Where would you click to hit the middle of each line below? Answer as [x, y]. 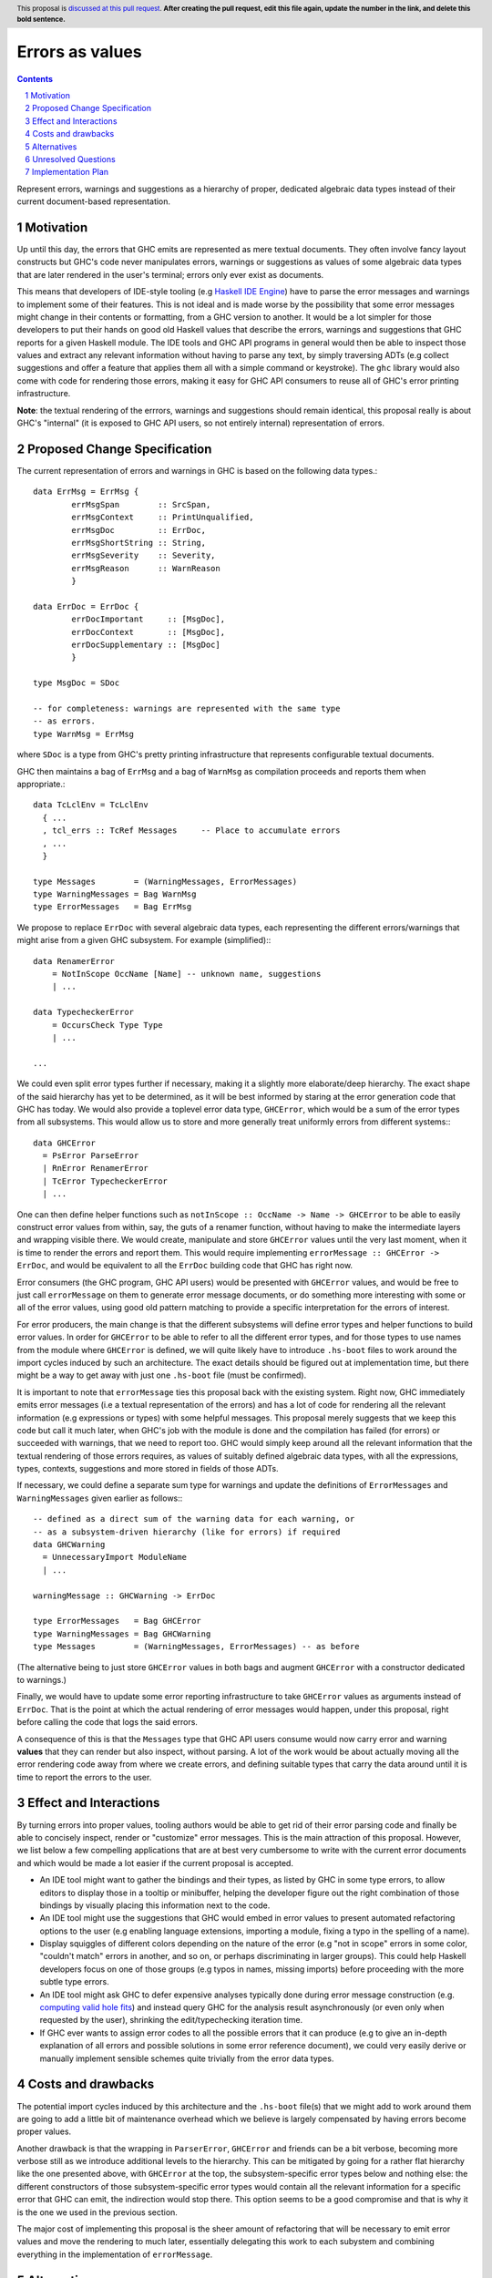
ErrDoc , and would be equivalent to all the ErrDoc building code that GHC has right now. [185, 1266]
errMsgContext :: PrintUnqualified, [163, 518]
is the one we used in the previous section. [97, 2212]
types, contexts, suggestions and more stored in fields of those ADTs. [148, 1469]
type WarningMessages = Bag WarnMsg [115, 894]
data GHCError [64, 1143]
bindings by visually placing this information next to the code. [155, 1905]
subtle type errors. [74, 1982]
